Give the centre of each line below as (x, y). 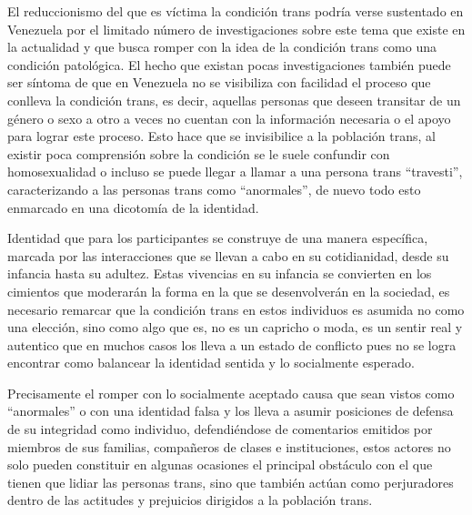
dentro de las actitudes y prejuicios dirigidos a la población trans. (190, 500)
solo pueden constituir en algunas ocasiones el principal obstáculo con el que (220, 465)
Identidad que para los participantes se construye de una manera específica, (218, 238)
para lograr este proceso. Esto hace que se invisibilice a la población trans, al (222, 136)
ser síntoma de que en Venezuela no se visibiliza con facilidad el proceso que (219, 82)
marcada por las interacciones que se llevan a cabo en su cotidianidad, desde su (228, 255)
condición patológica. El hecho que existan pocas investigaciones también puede (229, 64)
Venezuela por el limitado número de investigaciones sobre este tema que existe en (236, 29)
